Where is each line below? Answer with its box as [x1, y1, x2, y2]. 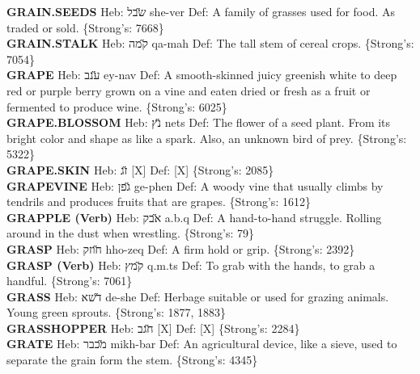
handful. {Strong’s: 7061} [6, 272, 133, 289]
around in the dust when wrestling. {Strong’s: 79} [6, 225, 255, 242]
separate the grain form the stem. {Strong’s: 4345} [6, 351, 258, 368]
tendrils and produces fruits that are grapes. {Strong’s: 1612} [6, 193, 311, 210]
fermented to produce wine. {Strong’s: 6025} [6, 98, 227, 115]
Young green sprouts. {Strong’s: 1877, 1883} [6, 304, 227, 321]
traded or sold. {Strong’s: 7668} [6, 19, 164, 36]
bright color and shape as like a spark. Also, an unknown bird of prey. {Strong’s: [6, 129, 407, 146]
